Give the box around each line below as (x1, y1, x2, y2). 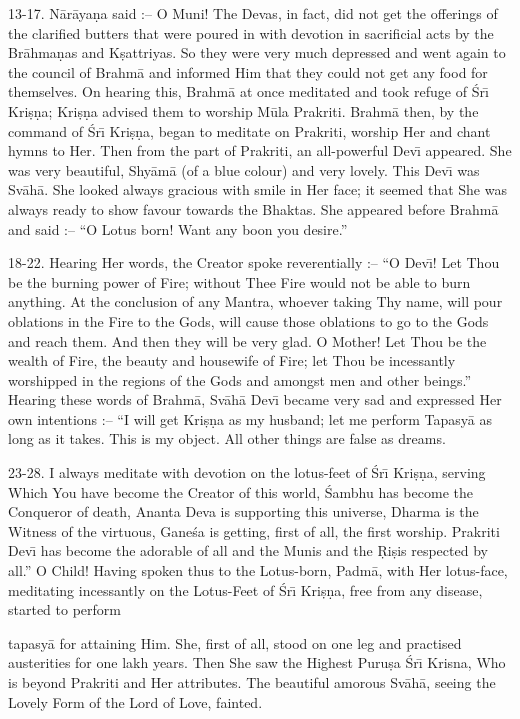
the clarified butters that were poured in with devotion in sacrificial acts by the (8, 22, 494, 43)
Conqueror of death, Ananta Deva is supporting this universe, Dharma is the (8, 501, 479, 522)
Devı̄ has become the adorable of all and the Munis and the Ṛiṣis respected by (8, 540, 488, 561)
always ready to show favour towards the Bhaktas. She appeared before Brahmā (8, 198, 499, 219)
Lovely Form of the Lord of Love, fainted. (8, 691, 263, 712)
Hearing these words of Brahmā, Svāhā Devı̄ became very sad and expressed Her (8, 389, 502, 410)
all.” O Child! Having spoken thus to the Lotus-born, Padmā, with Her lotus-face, (8, 560, 508, 581)
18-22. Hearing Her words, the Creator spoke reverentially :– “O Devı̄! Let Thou (8, 252, 500, 273)
